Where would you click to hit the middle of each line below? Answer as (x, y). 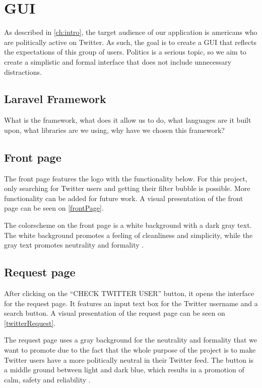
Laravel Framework (55, 99)
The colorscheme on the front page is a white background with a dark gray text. (128, 225)
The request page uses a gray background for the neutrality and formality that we (131, 340)
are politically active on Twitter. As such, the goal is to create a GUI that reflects (130, 42)
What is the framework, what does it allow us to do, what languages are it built (128, 120)
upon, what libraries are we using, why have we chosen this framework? (114, 130)
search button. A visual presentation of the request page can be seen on (115, 313)
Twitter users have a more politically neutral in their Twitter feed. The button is (129, 359)
